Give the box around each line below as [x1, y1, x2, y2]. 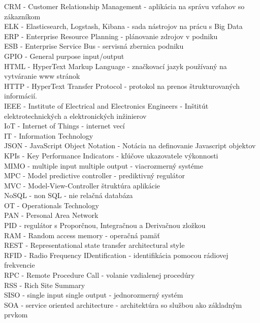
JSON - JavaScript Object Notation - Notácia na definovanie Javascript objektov [4, 140, 256, 151]
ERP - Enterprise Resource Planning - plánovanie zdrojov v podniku [4, 30, 218, 41]
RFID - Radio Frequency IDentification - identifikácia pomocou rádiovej [4, 249, 229, 260]
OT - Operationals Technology [4, 200, 99, 210]
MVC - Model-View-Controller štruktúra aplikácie [4, 180, 160, 190]
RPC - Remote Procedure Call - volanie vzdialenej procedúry [4, 270, 195, 280]
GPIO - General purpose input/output [4, 50, 124, 61]
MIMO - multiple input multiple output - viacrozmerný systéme [4, 160, 203, 171]
